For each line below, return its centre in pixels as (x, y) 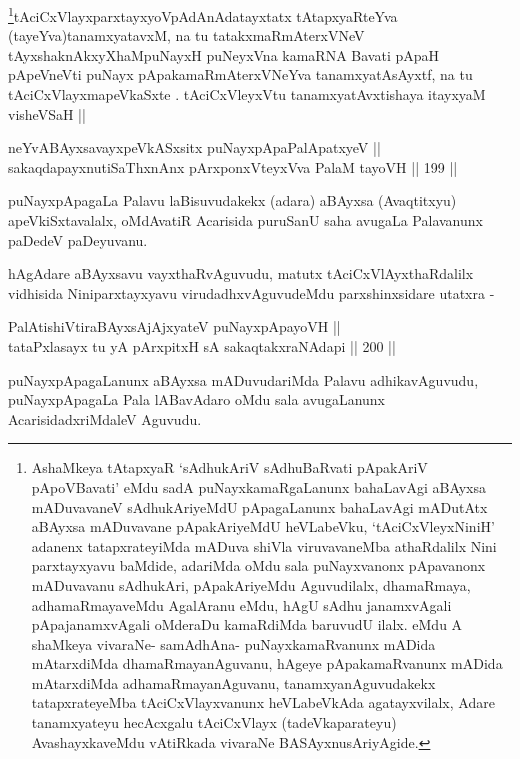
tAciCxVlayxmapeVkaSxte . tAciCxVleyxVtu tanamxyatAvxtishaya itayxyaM (247, 94)
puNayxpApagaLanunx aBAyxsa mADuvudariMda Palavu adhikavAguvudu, (243, 379)
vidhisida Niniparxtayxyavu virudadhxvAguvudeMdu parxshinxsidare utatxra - (251, 292)
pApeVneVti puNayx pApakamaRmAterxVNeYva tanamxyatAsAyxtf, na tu (240, 74)
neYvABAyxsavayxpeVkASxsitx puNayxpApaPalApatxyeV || (194, 147)
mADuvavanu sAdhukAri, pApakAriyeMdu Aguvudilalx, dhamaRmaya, (251, 584)
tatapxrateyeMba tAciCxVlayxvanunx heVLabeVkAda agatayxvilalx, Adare (263, 702)
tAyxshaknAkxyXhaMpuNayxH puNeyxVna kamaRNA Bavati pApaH (224, 54)
